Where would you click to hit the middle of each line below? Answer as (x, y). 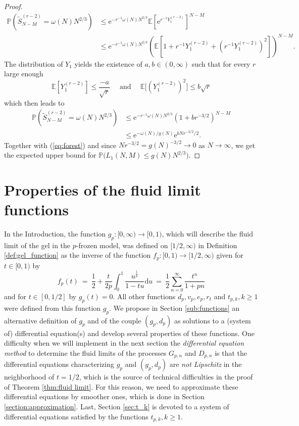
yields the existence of (108, 63)
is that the (231, 352)
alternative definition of (40, 320)
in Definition (218, 245)
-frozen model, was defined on (122, 245)
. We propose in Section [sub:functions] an (174, 307)
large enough (24, 74)
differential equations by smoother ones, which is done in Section (104, 396)
